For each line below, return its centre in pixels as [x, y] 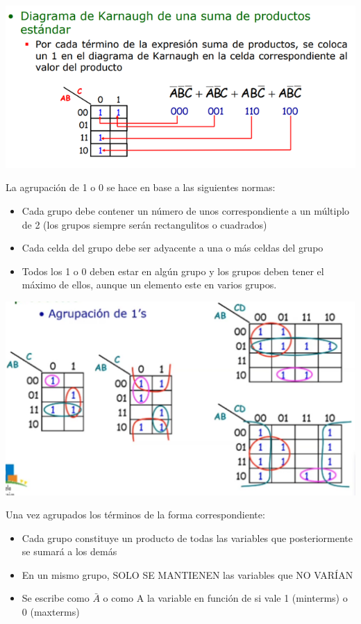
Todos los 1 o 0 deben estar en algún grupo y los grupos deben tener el [173, 271]
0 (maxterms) [51, 612]
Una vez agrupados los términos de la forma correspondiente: [135, 515]
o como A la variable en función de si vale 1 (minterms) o [225, 598]
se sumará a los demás [69, 551]
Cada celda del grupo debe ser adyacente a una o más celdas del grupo [173, 248]
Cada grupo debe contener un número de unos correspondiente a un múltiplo [186, 210]
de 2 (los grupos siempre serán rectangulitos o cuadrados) [144, 224]
